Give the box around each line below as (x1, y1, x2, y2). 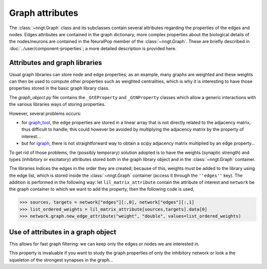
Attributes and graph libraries (9, 58, 102, 67)
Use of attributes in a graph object (9, 228, 116, 236)
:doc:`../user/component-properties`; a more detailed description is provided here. (9, 45, 177, 52)
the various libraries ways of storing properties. (9, 102, 106, 108)
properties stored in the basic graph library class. (9, 85, 110, 91)
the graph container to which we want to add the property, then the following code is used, (9, 186, 195, 192)
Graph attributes (9, 7, 79, 18)
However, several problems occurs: (9, 110, 82, 116)
